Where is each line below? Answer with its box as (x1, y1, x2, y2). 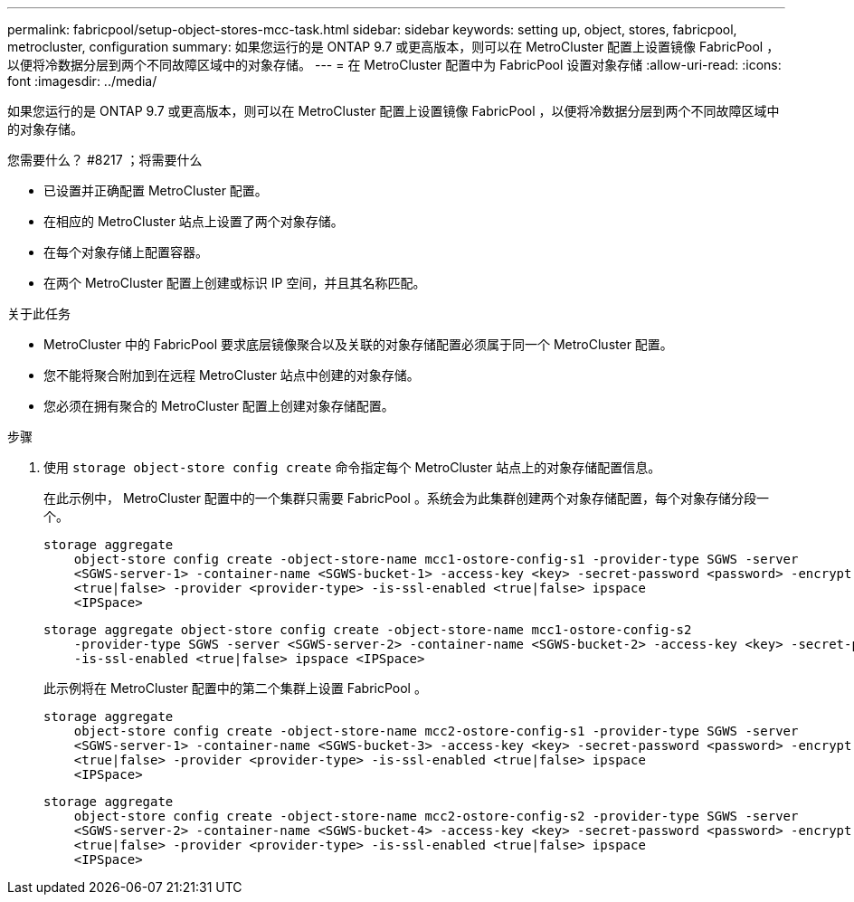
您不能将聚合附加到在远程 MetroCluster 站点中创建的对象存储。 (43, 367, 420, 383)
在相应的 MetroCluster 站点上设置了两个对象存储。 (43, 214, 344, 229)
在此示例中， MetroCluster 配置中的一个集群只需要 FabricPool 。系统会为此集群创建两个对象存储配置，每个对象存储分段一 (43, 490, 769, 506)
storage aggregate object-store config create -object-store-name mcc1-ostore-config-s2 (43, 622, 692, 637)
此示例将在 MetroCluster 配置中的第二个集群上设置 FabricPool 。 (43, 680, 427, 696)
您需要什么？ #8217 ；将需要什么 (7, 152, 203, 167)
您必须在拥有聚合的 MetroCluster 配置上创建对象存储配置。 (43, 398, 394, 413)
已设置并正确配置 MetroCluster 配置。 (43, 183, 268, 198)
